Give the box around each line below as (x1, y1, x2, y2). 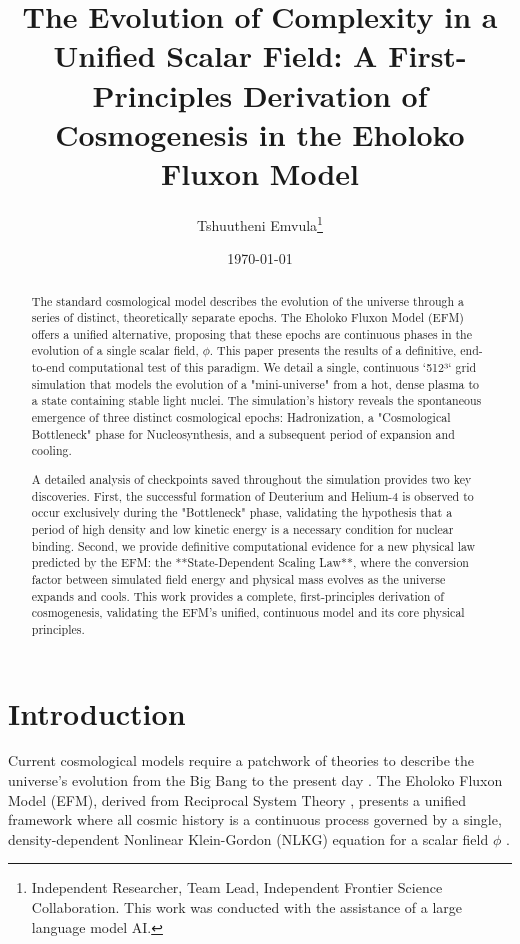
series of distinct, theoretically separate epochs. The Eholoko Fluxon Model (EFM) (31, 309, 464, 326)
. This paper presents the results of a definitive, (209, 342, 457, 359)
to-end (31, 359, 65, 376)
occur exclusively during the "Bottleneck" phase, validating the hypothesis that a (31, 504, 453, 521)
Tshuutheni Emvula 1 (197, 211, 323, 235)
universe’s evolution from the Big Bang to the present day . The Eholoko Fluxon (8, 770, 503, 791)
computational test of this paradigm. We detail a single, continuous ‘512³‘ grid (68, 359, 477, 376)
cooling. (31, 442, 72, 459)
